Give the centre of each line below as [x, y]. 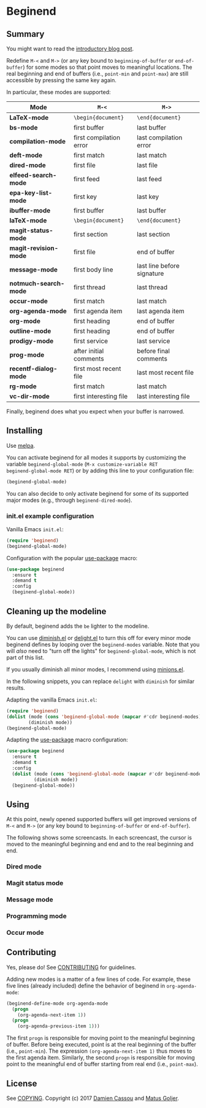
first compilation [97, 138]
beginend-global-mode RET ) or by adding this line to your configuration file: [100, 470]
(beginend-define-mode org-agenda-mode [57, 1003]
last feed [150, 179]
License [22, 1083]
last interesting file [163, 396]
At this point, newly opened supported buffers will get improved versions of [102, 819]
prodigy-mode [32, 341]
